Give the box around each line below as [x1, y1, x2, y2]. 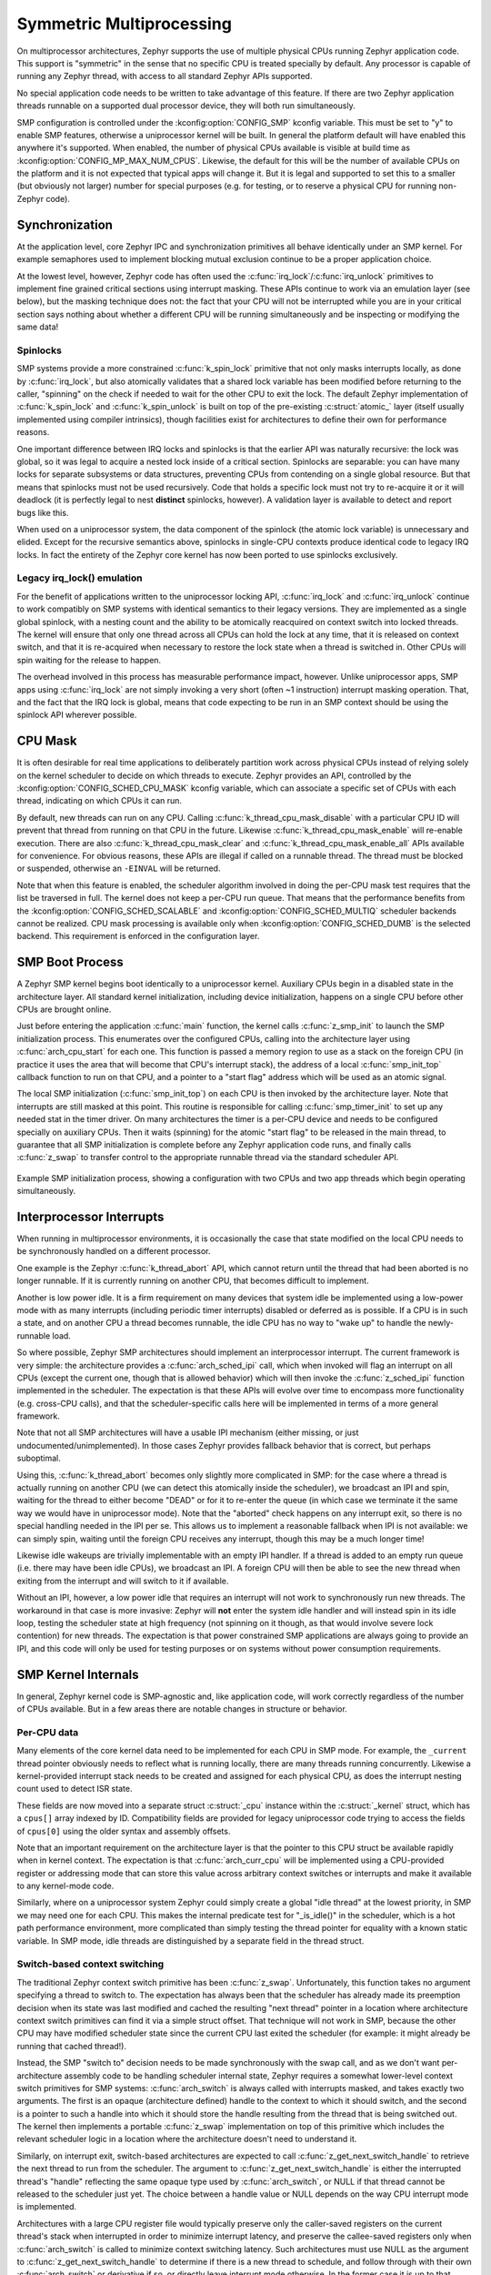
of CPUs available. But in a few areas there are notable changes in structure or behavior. [16, 1704, 347, 1714]
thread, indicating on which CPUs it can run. [16, 795, 182, 806]
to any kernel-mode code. [16, 1880, 115, 1892]
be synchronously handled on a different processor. [16, 1246, 211, 1257]
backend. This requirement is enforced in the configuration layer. [16, 931, 260, 942]
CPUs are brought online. [16, 1004, 112, 1015]
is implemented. [16, 2201, 77, 2212]
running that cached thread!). [16, 2040, 127, 2051]
